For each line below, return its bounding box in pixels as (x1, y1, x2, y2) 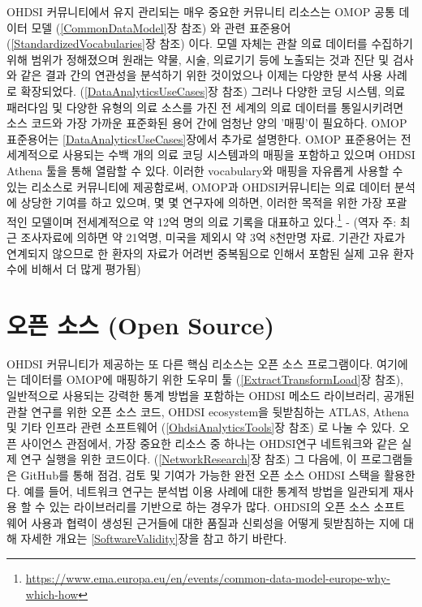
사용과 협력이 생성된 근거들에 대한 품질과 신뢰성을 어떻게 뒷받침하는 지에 (31, 514, 400, 531)
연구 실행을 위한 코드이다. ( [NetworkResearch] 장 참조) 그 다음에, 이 (20, 450, 357, 467)
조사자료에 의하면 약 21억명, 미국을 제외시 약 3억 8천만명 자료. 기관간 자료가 (20, 228, 406, 245)
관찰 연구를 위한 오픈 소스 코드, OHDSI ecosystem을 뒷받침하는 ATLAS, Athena (6, 403, 410, 420)
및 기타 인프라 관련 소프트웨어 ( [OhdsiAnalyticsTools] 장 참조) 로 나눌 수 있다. (6, 419, 395, 436)
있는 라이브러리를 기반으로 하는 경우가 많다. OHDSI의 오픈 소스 (49, 498, 370, 515)
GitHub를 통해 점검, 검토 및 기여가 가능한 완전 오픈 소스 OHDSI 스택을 (20, 467, 381, 484)
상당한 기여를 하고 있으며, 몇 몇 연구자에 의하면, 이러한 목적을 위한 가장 (20, 194, 383, 211)
